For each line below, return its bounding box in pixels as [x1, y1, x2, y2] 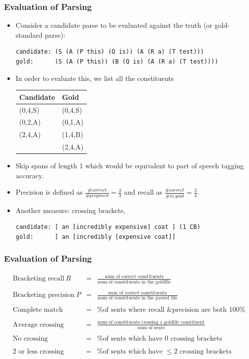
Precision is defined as [15, 187, 83, 197]
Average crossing [12, 321, 64, 328]
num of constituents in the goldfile [97, 279, 171, 285]
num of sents [137, 325, 165, 330]
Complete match [12, 306, 63, 314]
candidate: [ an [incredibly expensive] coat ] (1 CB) [15, 223, 201, 231]
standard [15, 29, 43, 40]
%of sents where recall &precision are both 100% [97, 306, 246, 314]
